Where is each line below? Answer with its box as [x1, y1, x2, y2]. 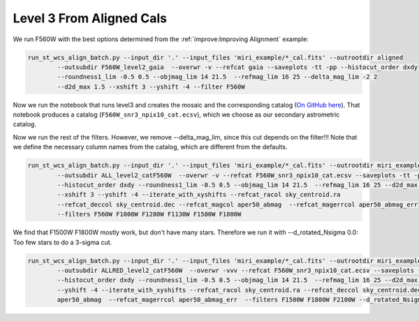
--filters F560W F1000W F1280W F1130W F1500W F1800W [57, 210, 242, 218]
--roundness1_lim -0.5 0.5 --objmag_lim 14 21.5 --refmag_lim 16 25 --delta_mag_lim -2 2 [57, 73, 378, 81]
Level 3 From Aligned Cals [13, 10, 168, 26]
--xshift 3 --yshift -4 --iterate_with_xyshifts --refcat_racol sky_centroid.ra [57, 191, 341, 199]
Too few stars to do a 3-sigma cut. [13, 238, 112, 246]
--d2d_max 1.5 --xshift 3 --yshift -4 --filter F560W [57, 82, 245, 91]
